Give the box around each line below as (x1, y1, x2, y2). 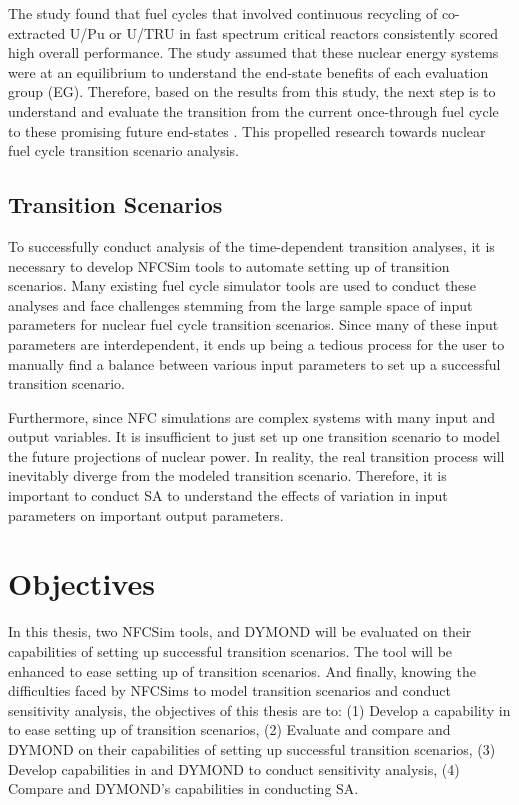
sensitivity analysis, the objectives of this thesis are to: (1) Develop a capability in (8, 699, 511, 720)
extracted (8, 22, 66, 43)
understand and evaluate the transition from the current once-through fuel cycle (8, 100, 499, 121)
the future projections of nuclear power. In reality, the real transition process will (8, 445, 505, 466)
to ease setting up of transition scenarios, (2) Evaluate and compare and (8, 719, 451, 740)
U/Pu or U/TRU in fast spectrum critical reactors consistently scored (69, 22, 498, 43)
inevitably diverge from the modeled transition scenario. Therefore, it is (8, 465, 447, 486)
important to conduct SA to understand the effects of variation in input (8, 485, 448, 506)
